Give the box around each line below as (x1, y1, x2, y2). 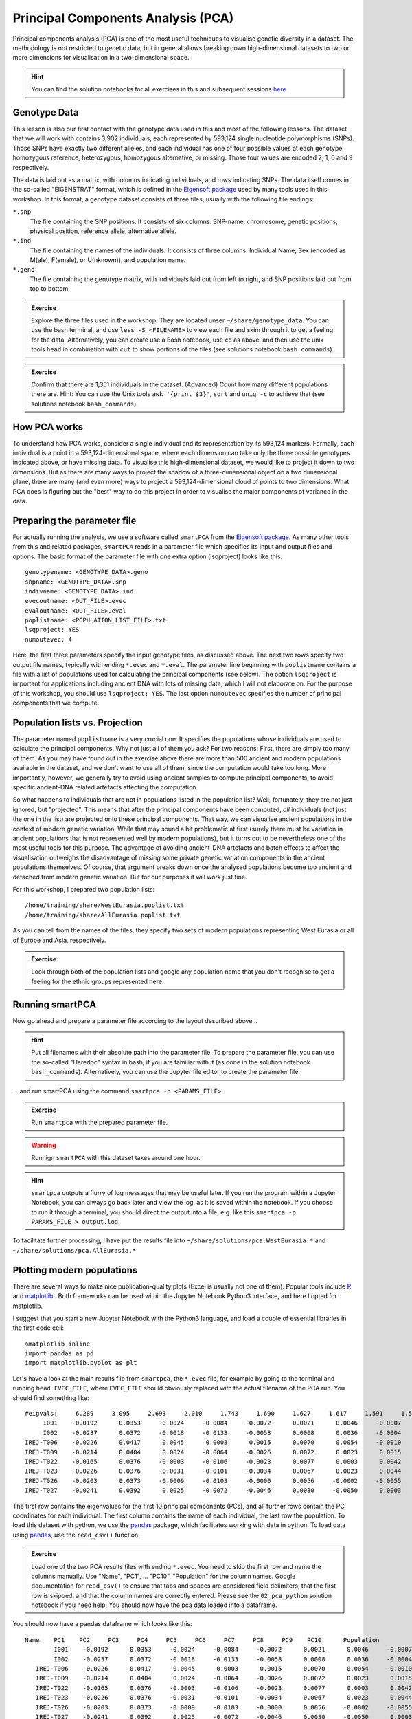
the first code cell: (12, 1324, 65, 1332)
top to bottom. (30, 285, 70, 293)
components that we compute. (12, 699, 100, 708)
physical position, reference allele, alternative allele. (30, 227, 176, 235)
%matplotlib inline (25, 1339, 91, 1348)
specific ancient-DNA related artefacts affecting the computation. (12, 783, 198, 791)
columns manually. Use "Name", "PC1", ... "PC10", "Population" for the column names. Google (31, 1572, 296, 1580)
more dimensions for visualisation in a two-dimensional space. (12, 54, 190, 62)
